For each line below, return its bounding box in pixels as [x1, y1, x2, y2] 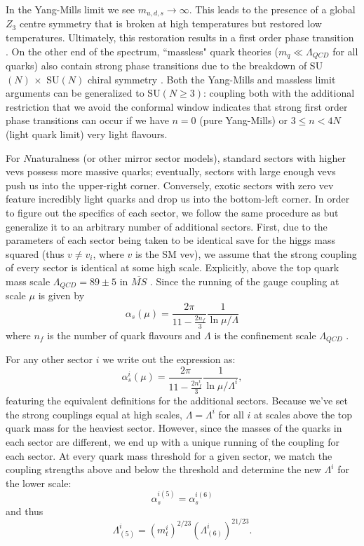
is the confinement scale [214, 327, 316, 342]
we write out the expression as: [102, 351, 236, 366]
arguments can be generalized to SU [6, 86, 161, 100]
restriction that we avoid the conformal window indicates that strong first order [6, 99, 348, 114]
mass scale [6, 274, 50, 288]
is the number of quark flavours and [47, 327, 201, 342]
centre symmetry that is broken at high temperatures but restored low [19, 16, 322, 31]
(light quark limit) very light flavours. [6, 127, 168, 142]
